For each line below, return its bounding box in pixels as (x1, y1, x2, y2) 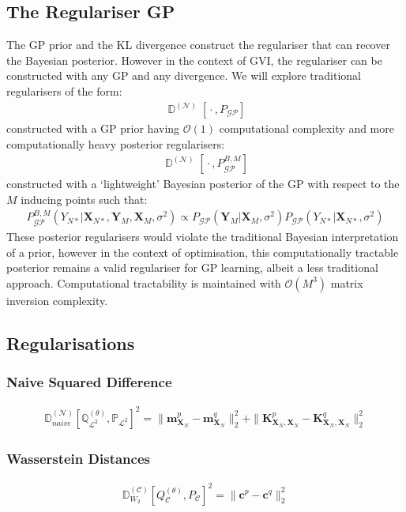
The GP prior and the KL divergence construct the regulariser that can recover (6, 36, 390, 53)
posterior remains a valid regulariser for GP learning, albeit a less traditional (6, 259, 378, 276)
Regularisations (6, 330, 135, 355)
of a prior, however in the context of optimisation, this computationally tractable (6, 243, 399, 260)
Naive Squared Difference (6, 371, 172, 391)
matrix (330, 274, 363, 291)
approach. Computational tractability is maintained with (6, 274, 281, 291)
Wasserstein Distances (6, 448, 150, 468)
